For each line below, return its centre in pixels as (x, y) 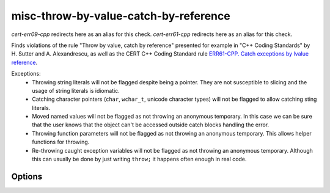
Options (27, 176)
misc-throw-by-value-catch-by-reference (121, 16)
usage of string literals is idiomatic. (76, 90)
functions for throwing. (61, 142)
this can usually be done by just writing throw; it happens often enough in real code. (139, 159)
